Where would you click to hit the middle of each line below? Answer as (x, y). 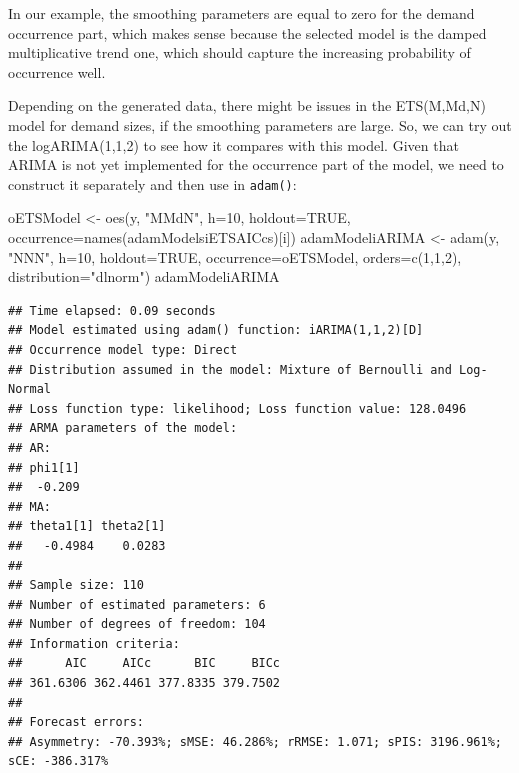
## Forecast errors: (76, 722)
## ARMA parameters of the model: (123, 428)
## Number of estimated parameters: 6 (137, 604)
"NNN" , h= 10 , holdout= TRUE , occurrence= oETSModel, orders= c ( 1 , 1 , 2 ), (235, 256)
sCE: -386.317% (58, 761)
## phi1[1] (44, 467)
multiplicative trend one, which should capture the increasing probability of (239, 52)
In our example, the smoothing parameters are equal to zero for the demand (241, 13)
